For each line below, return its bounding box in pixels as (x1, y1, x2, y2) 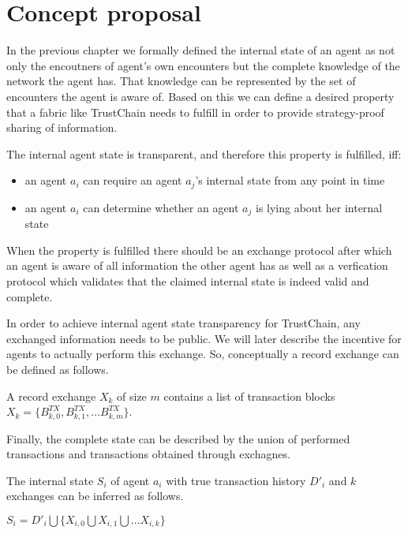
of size (117, 387, 147, 404)
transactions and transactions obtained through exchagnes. (6, 446, 290, 462)
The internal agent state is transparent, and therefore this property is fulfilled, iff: (6, 145, 402, 162)
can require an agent (83, 172, 182, 189)
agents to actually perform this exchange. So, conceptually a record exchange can (6, 345, 399, 362)
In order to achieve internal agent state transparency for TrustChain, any (6, 315, 361, 331)
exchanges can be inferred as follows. (6, 487, 184, 504)
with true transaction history (166, 472, 306, 488)
